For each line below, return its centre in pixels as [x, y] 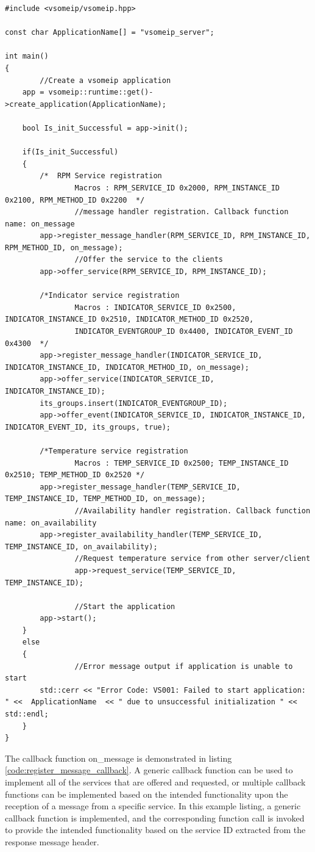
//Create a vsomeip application [105, 80]
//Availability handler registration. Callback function [193, 511]
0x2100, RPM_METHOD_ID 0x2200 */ [75, 200]
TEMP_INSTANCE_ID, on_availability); [81, 547]
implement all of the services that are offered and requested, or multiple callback [155, 782]
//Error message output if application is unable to [184, 666]
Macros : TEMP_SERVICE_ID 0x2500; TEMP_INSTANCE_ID [182, 463]
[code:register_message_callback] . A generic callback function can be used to [149, 770]
